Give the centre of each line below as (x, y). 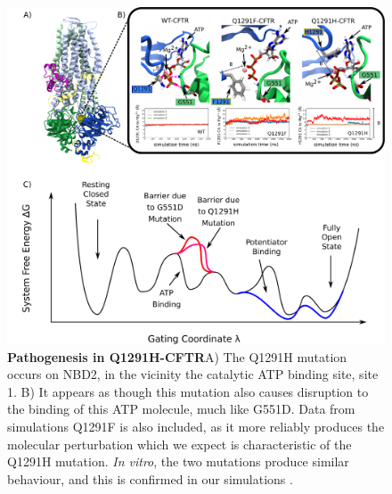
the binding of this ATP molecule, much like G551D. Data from (181, 409)
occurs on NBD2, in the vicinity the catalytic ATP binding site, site (193, 374)
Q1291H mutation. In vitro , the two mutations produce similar (178, 461)
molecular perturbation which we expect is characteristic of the (180, 444)
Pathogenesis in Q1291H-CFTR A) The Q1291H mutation (177, 356)
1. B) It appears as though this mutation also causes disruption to (188, 391)
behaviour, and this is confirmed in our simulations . (150, 478)
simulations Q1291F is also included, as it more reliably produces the (196, 426)
